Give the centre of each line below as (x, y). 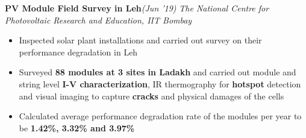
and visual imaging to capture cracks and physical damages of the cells (151, 96)
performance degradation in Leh (78, 52)
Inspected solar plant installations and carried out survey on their (140, 40)
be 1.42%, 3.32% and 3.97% (77, 127)
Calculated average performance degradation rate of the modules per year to (160, 116)
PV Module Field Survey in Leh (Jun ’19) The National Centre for (137, 8)
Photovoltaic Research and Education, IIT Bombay (98, 20)
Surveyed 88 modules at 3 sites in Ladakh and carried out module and (158, 72)
